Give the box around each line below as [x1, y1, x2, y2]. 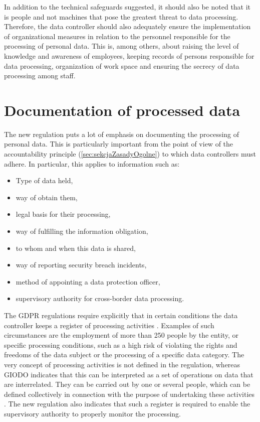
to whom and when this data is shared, [16, 242, 136, 253]
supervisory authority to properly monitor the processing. [4, 408, 181, 418]
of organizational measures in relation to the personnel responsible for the [4, 31, 230, 41]
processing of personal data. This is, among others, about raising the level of [4, 41, 239, 51]
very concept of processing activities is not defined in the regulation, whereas [4, 359, 240, 369]
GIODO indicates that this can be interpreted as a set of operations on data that [4, 369, 253, 379]
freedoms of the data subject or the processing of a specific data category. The [4, 349, 244, 360]
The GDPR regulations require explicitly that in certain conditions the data [4, 310, 238, 320]
